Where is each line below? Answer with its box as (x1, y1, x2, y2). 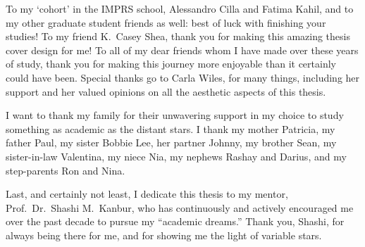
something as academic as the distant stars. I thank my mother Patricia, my (6, 121, 335, 136)
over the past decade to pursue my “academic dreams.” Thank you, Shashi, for (6, 214, 345, 229)
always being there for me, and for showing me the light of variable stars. (6, 227, 322, 242)
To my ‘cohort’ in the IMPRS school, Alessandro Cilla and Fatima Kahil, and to (6, 1, 354, 15)
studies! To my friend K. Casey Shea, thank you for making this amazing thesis (6, 29, 350, 44)
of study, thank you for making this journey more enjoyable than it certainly (6, 56, 336, 71)
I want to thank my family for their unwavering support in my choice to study (6, 108, 344, 122)
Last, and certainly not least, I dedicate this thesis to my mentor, (6, 186, 288, 201)
